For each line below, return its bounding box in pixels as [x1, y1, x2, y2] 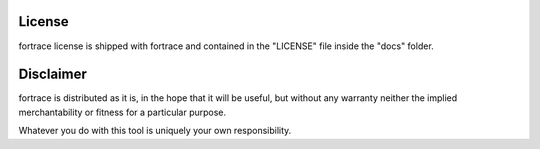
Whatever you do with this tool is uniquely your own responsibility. [18, 125, 292, 137]
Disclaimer [18, 66, 87, 83]
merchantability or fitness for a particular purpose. [18, 106, 227, 118]
